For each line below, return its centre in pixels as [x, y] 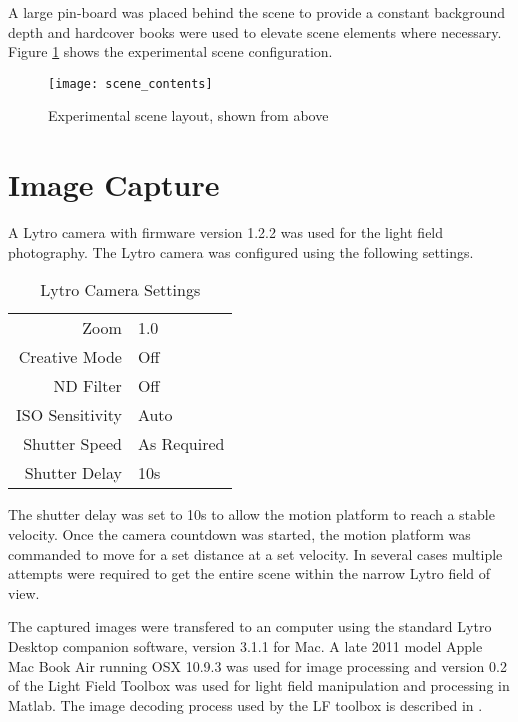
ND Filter [87, 386]
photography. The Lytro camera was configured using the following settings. [241, 251]
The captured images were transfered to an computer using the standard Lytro [250, 626]
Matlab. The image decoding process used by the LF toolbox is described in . [245, 704]
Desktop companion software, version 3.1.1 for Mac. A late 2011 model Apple [245, 645]
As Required [181, 444]
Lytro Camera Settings [120, 290]
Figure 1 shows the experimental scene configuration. [170, 51]
